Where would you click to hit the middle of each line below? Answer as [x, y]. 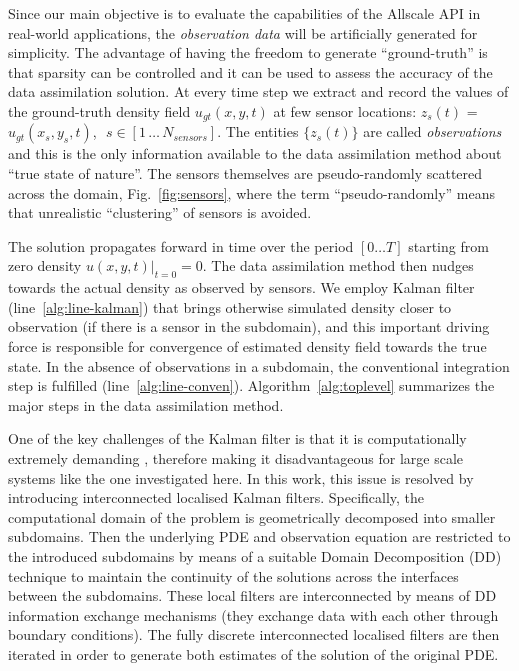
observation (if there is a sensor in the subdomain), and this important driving [249, 326]
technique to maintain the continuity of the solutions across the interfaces [233, 575]
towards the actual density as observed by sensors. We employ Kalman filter [241, 287]
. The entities [258, 131]
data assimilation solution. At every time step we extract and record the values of [258, 91]
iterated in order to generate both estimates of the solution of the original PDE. [253, 653]
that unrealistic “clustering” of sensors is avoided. [160, 212]
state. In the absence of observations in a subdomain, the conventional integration [259, 365]
